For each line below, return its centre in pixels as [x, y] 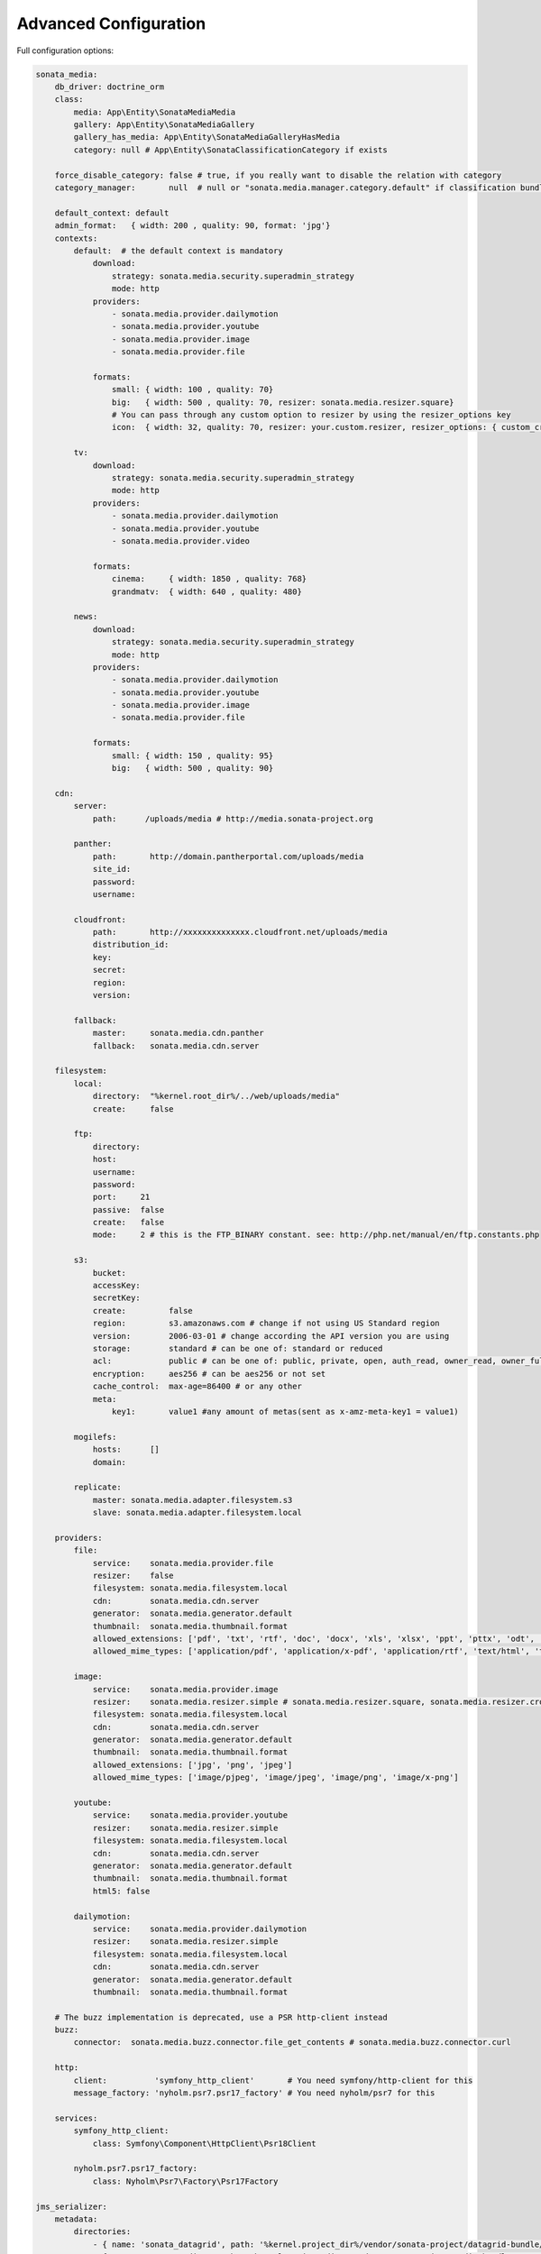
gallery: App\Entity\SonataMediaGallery [164, 125]
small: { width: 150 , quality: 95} [193, 756]
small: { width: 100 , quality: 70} [193, 389]
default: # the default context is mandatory [178, 251]
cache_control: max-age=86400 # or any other [197, 1387]
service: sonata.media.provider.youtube [190, 1815]
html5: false [121, 1891]
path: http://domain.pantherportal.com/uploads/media [228, 856]
